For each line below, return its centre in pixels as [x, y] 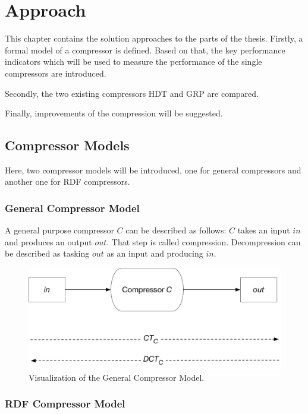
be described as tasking [47, 253]
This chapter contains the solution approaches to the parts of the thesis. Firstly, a [154, 38]
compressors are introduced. [56, 73]
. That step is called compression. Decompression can [204, 241]
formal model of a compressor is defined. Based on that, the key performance [145, 50]
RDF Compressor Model [65, 404]
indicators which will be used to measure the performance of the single [133, 61]
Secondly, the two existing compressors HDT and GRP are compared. [132, 93]
